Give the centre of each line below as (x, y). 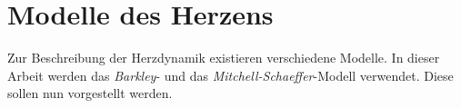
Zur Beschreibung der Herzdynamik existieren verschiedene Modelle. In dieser (224, 58)
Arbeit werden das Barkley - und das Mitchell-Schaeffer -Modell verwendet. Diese (230, 75)
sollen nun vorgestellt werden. (90, 93)
